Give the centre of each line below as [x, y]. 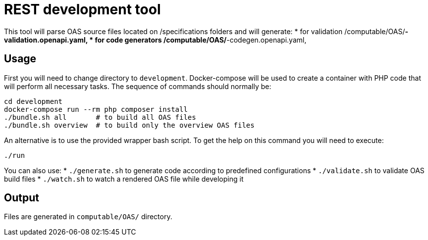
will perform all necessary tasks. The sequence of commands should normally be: [138, 86]
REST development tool [82, 9]
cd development [33, 101]
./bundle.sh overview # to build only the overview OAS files [129, 125]
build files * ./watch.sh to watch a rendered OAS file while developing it [124, 179]
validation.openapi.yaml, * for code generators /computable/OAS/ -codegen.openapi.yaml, [155, 40]
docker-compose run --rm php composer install [96, 109]
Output [22, 198]
